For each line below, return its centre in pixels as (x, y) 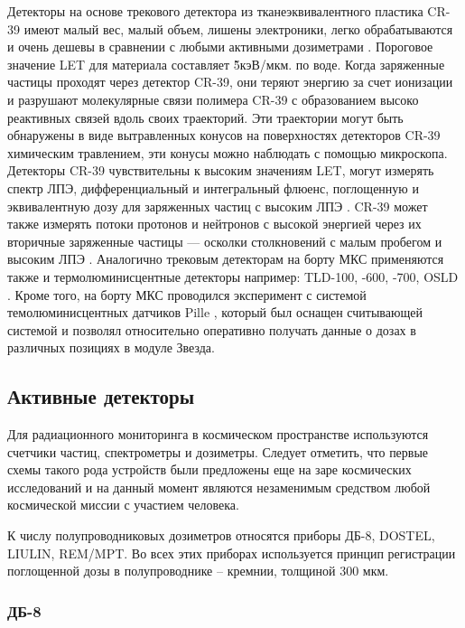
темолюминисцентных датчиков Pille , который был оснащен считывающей (215, 312)
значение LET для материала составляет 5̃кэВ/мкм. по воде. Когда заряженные (226, 64)
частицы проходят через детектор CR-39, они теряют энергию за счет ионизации (230, 82)
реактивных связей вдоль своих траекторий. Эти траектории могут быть (205, 117)
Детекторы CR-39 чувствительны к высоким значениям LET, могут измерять (221, 170)
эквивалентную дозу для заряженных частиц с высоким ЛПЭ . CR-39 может (218, 206)
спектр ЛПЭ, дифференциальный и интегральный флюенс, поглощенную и (213, 187)
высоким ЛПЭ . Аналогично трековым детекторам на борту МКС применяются (226, 259)
